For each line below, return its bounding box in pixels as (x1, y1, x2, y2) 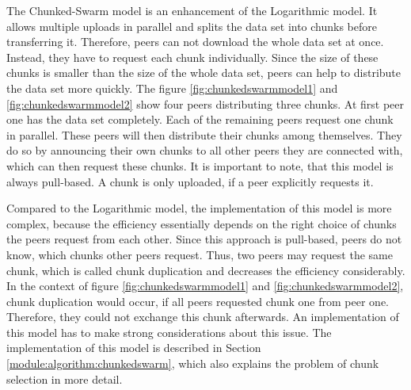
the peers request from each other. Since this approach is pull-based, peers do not (6, 231, 402, 247)
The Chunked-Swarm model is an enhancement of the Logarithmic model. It (6, 2, 378, 18)
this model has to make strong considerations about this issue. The (6, 323, 332, 340)
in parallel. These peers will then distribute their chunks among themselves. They (6, 126, 402, 143)
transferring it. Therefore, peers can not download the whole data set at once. (6, 33, 384, 50)
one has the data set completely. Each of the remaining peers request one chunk (6, 111, 394, 128)
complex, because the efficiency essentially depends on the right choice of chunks (6, 215, 397, 231)
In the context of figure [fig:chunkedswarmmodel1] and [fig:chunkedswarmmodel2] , (6, 277, 404, 294)
